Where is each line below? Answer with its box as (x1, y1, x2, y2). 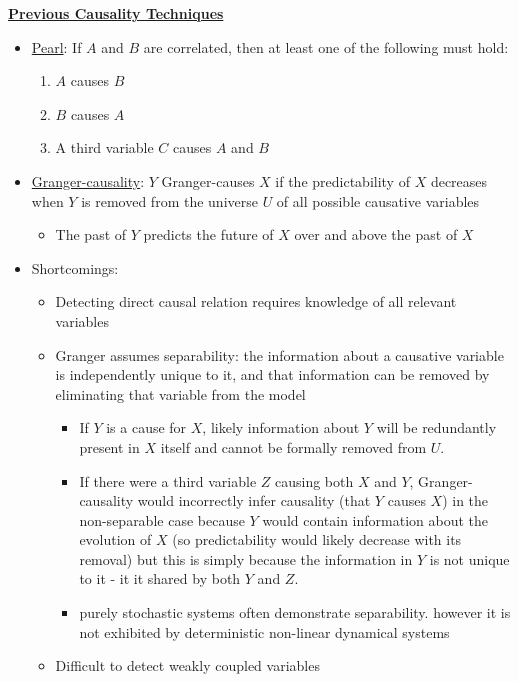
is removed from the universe (81, 190, 258, 211)
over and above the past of (294, 224, 458, 245)
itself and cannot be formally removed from (160, 436, 427, 457)
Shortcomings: (31, 257, 119, 278)
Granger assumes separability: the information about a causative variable (55, 344, 504, 365)
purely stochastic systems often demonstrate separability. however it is (79, 602, 511, 623)
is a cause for (106, 417, 187, 438)
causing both (274, 470, 354, 491)
